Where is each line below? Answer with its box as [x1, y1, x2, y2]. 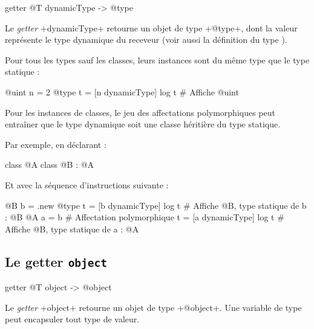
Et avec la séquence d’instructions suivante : [5, 178, 169, 191]
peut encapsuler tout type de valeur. [5, 313, 140, 325]
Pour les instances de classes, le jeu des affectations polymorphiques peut [5, 106, 275, 118]
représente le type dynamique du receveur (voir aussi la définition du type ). [5, 33, 287, 46]
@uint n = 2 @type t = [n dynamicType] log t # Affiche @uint [5, 85, 239, 98]
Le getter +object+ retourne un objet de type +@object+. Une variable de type [5, 301, 302, 313]
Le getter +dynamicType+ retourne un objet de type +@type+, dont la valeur [5, 21, 298, 34]
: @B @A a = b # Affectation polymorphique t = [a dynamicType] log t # [5, 211, 284, 223]
